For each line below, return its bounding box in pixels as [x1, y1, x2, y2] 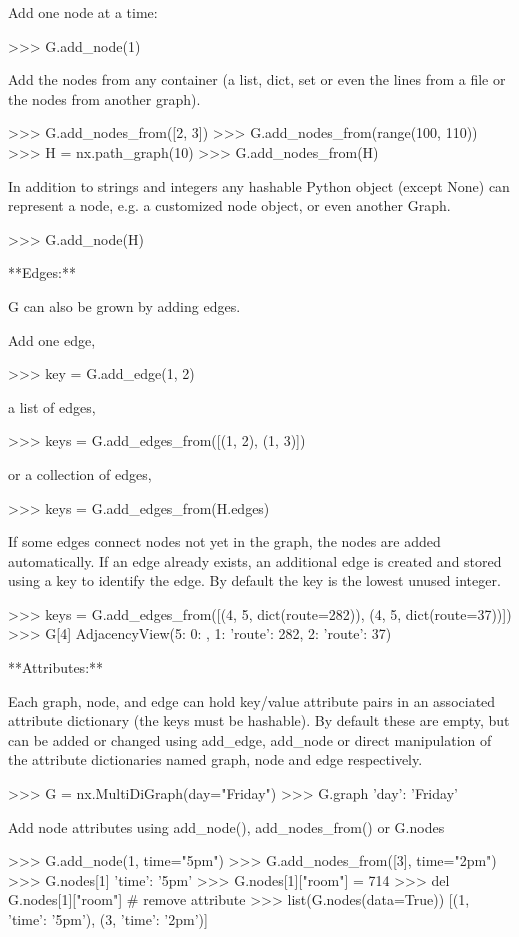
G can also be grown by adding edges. [8, 295, 241, 316]
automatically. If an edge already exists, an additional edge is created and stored [8, 550, 502, 571]
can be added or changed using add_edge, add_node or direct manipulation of [8, 729, 492, 750]
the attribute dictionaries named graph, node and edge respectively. [8, 749, 423, 770]
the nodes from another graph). [8, 88, 201, 109]
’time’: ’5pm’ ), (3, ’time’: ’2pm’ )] [8, 909, 208, 929]
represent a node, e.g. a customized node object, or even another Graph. [8, 195, 451, 216]
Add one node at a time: [8, 2, 158, 22]
